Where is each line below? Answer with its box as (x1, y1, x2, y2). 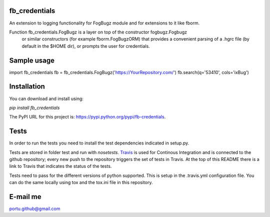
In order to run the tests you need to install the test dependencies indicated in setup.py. (9, 140, 189, 146)
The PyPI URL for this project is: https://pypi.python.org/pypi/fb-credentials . (9, 114, 166, 120)
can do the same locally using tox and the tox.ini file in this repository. (9, 179, 153, 185)
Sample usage (9, 56, 55, 64)
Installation (9, 82, 45, 91)
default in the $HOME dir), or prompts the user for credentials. (21, 43, 150, 49)
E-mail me (9, 192, 41, 201)
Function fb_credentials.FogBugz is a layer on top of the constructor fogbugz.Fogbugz (9, 29, 187, 35)
